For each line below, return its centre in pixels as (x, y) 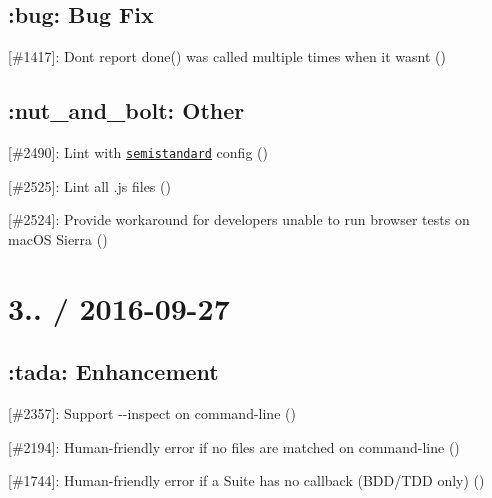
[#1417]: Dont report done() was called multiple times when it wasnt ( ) (227, 56)
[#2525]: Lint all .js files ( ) (89, 185)
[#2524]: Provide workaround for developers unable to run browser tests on (239, 219)
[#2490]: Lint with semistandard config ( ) (138, 152)
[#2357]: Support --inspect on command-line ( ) (152, 413)
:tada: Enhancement (113, 371)
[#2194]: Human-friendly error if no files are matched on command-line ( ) (234, 446)
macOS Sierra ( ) (58, 238)
